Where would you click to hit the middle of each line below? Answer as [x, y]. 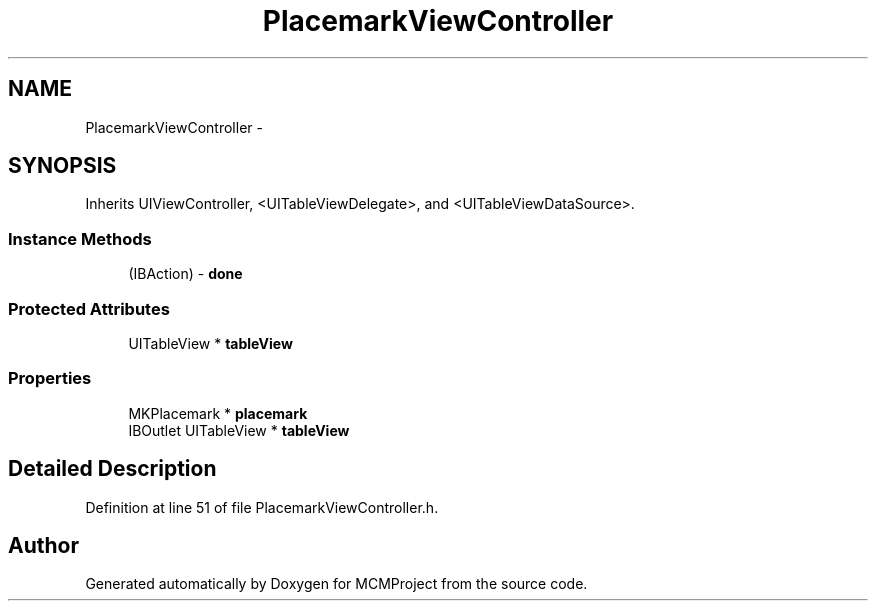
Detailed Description [112, 469]
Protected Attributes [89, 308]
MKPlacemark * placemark [218, 413]
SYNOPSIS [62, 166]
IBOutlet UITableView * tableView [239, 430]
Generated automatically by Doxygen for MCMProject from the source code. [336, 584]
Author [43, 545]
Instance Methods [80, 238]
